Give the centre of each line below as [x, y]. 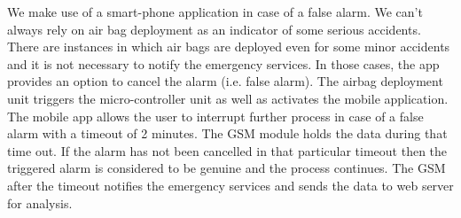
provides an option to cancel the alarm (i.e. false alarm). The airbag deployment [225, 81]
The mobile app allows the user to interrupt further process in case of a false [215, 116]
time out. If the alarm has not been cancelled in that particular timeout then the [227, 150]
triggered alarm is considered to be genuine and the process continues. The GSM [227, 168]
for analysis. [40, 202]
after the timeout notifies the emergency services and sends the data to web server [230, 185]
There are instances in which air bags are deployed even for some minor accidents [229, 47]
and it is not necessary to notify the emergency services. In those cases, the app [223, 63]
